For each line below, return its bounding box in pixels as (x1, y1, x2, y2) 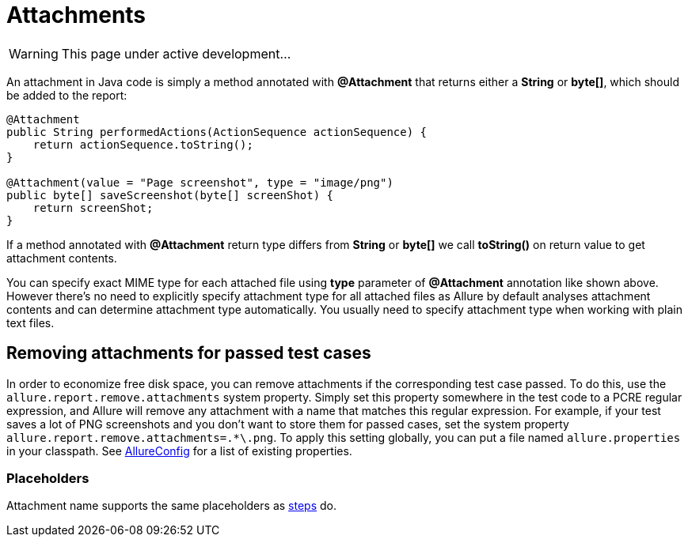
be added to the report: (6, 88, 127, 102)
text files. (6, 315, 55, 330)
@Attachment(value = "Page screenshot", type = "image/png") (6, 175, 393, 189)
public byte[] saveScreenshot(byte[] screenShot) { (6, 188, 334, 202)
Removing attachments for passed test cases (6, 343, 371, 364)
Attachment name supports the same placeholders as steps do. (6, 499, 336, 513)
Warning (9, 45, 59, 62)
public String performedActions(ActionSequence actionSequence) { (6, 125, 428, 138)
